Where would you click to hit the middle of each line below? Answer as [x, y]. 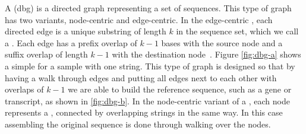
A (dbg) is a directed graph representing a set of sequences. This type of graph [148, 8]
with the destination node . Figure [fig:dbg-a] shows [206, 54]
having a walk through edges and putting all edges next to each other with [141, 77]
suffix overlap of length [46, 54]
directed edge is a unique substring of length [86, 31]
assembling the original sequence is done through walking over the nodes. [138, 124]
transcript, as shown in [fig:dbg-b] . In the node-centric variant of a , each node [147, 100]
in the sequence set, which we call [237, 31]
